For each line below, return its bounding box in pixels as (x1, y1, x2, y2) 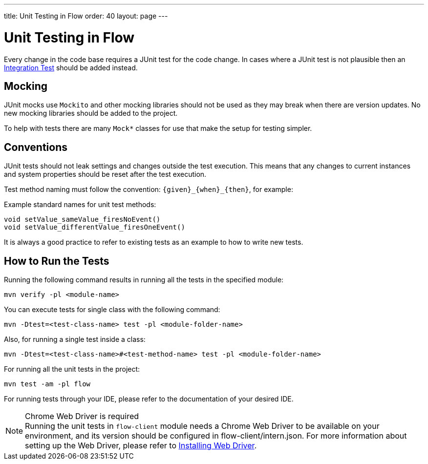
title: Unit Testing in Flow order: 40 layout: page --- (4, 12, 168, 20)
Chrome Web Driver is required (25, 411, 139, 422)
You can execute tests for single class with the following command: (4, 305, 220, 314)
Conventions (4, 141, 68, 153)
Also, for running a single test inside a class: (4, 335, 146, 344)
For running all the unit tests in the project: (4, 365, 140, 374)
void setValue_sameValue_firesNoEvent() (4, 215, 161, 224)
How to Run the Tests (4, 254, 109, 267)
